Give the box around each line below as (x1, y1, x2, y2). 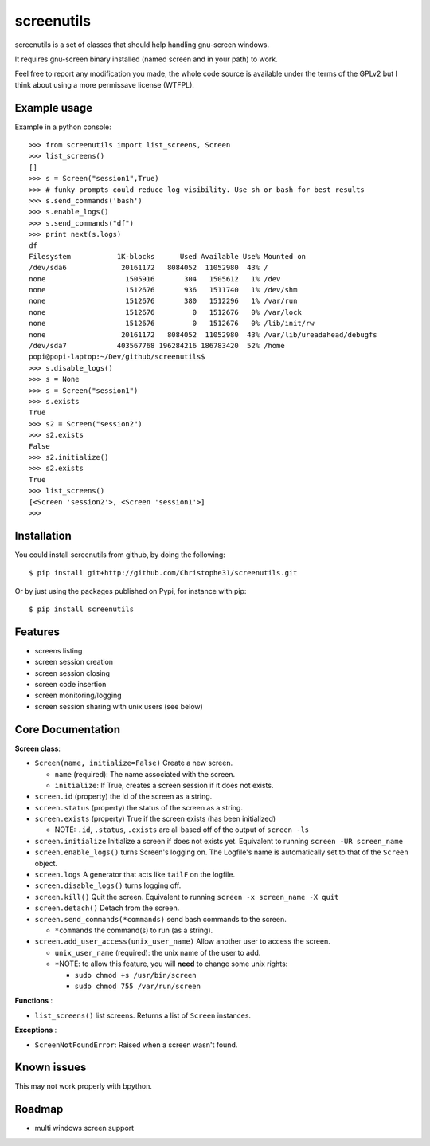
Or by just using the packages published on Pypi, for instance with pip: (14, 586, 247, 595)
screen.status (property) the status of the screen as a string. (34, 803, 243, 812)
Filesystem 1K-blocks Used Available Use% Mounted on (29, 252, 307, 261)
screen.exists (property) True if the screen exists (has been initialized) (34, 814, 276, 824)
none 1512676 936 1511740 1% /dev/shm (29, 285, 298, 295)
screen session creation (34, 657, 114, 667)
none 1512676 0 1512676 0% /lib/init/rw (29, 319, 315, 328)
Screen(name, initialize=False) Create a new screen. (34, 758, 233, 768)
